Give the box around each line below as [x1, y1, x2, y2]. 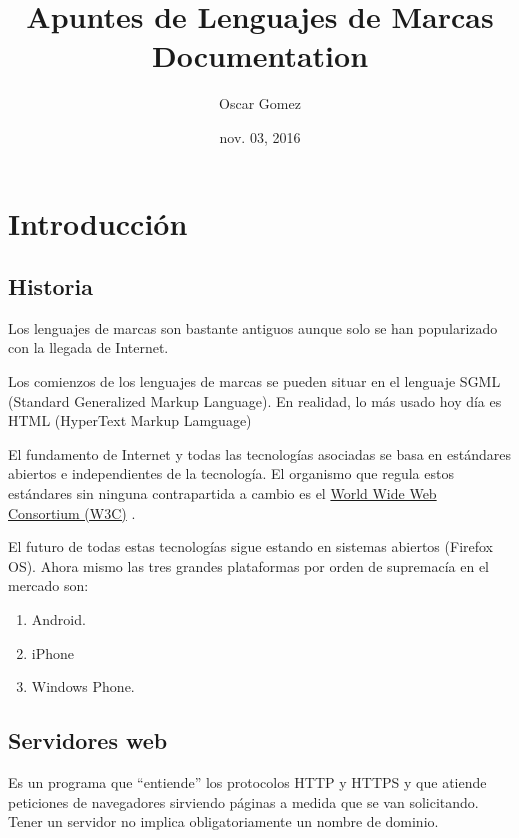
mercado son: [8, 575, 89, 596]
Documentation [151, 35, 369, 76]
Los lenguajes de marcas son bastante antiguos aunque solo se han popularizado [8, 317, 498, 338]
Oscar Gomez [219, 93, 301, 114]
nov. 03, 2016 [219, 126, 301, 147]
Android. [31, 609, 86, 630]
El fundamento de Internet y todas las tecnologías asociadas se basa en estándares [8, 443, 511, 464]
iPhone [31, 642, 75, 663]
